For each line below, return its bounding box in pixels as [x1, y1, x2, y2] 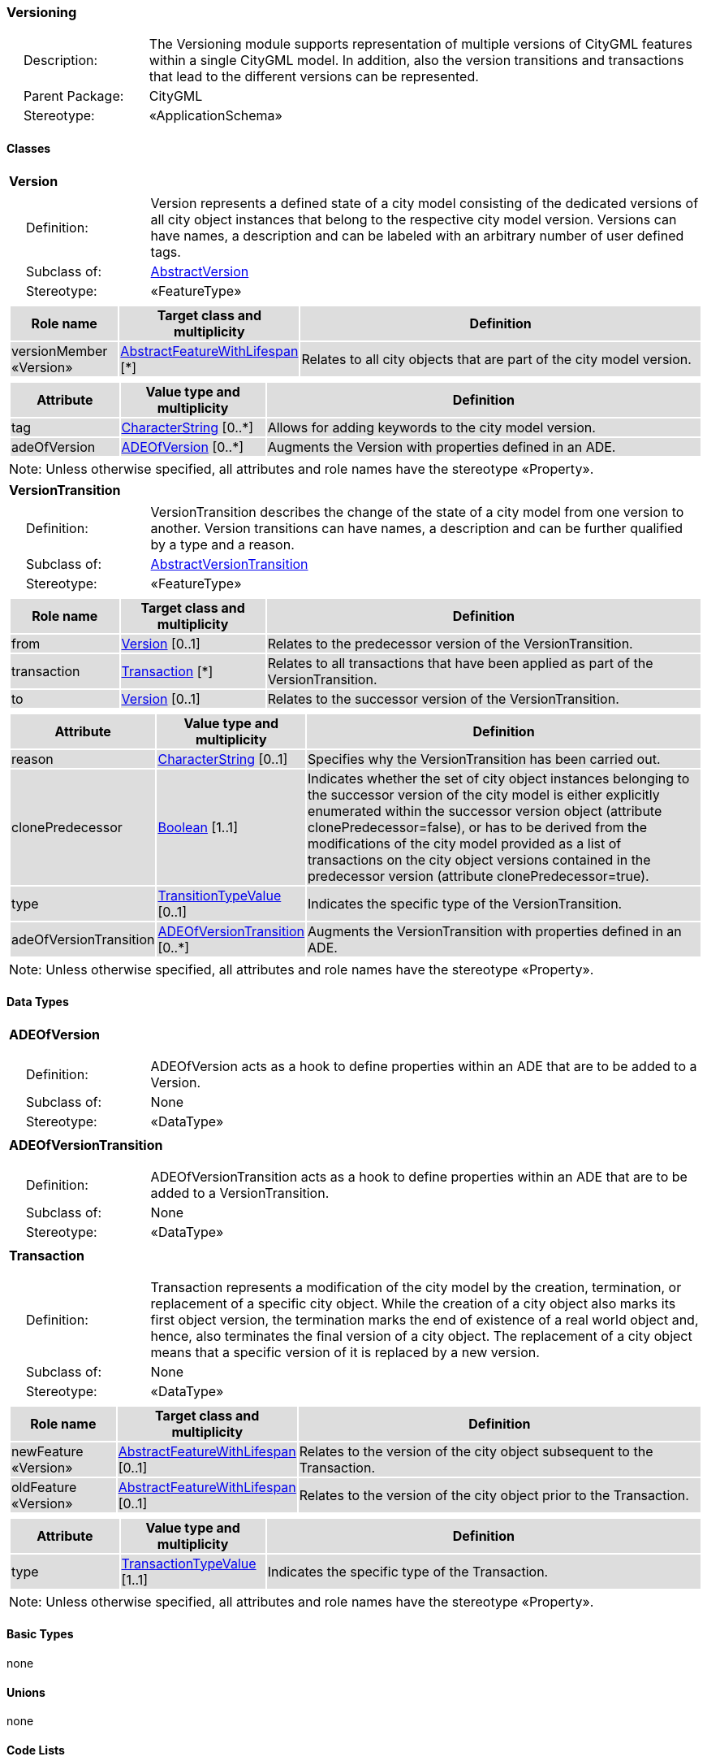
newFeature [11, 1442, 84, 1460]
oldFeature [11, 1478, 77, 1495]
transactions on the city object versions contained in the [308, 851, 651, 868]
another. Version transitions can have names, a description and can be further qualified [150, 519, 683, 536]
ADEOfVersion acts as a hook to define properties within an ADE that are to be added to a [150, 1057, 697, 1074]
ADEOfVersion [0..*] [121, 438, 244, 455]
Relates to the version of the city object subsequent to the [299, 1442, 653, 1460]
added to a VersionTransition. [150, 1184, 330, 1201]
